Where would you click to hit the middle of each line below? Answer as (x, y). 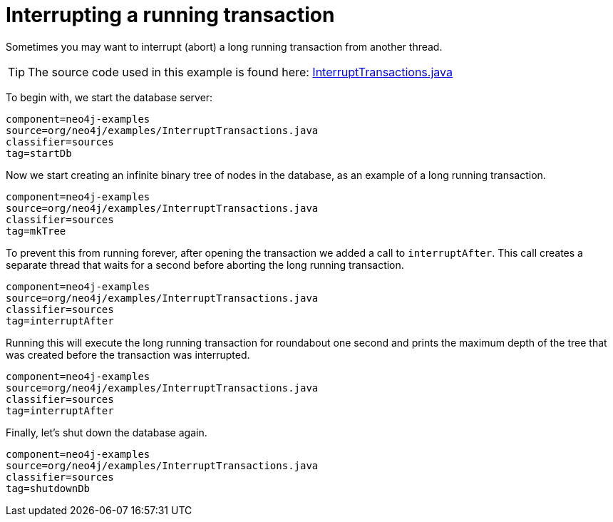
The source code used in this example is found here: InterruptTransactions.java (240, 72)
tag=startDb (39, 153)
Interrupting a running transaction (170, 15)
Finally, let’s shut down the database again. (107, 432)
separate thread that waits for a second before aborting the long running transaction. (205, 265)
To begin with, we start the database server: (109, 97)
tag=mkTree (36, 231)
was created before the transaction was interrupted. (128, 354)
